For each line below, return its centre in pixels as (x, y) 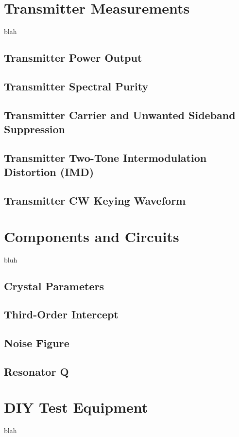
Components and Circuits (92, 236)
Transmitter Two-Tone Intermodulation (105, 157)
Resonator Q (36, 371)
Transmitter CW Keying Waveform (95, 201)
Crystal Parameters (54, 286)
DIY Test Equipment (76, 407)
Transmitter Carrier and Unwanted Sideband (120, 114)
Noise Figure (37, 343)
